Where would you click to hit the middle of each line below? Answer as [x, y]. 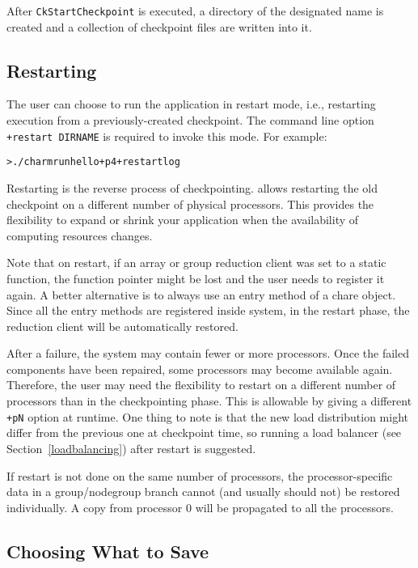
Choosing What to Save [108, 551]
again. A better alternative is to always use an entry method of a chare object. [201, 294]
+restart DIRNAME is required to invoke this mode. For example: [167, 136]
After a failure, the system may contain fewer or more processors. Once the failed [208, 353]
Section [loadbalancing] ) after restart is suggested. [131, 448]
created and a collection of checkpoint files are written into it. [159, 26]
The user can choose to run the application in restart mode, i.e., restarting [191, 104]
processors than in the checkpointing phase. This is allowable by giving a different [209, 401]
